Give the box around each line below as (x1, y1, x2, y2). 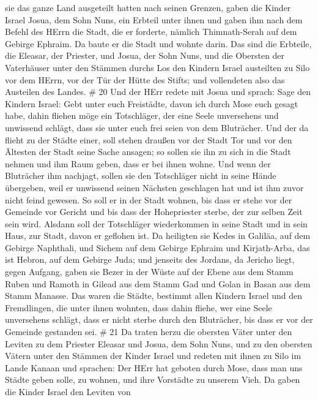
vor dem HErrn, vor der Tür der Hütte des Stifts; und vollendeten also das (5, 73, 285, 86)
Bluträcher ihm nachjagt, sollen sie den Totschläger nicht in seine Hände (5, 169, 276, 182)
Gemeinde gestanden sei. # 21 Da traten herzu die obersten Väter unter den (5, 325, 292, 338)
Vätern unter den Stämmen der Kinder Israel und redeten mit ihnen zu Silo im (5, 349, 301, 362)
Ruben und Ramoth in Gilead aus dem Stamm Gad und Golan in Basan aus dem (5, 277, 311, 290)
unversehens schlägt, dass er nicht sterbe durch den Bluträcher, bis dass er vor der (5, 313, 313, 326)
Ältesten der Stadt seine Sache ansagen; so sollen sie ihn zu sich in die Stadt (5, 145, 291, 158)
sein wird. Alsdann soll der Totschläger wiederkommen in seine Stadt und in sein (5, 217, 308, 230)
